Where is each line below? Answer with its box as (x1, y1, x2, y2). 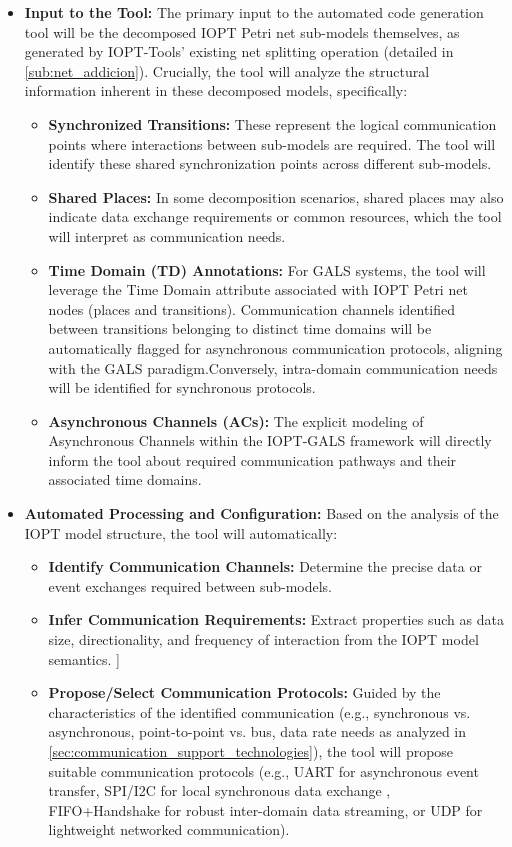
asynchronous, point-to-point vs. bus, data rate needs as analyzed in (48, 721, 467, 742)
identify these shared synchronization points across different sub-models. (48, 153, 492, 174)
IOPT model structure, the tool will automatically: (24, 522, 338, 543)
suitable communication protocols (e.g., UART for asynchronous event (48, 760, 479, 781)
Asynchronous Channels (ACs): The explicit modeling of (48, 410, 424, 431)
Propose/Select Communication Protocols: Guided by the (48, 682, 441, 703)
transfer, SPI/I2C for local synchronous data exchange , (48, 780, 391, 801)
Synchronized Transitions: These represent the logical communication (48, 113, 497, 134)
